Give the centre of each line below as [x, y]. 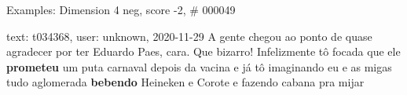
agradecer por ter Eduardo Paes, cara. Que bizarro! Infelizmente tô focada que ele [203, 51]
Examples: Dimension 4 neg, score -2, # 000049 [121, 9]
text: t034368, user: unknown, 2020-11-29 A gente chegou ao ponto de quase [189, 36]
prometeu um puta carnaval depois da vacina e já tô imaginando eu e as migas [199, 66]
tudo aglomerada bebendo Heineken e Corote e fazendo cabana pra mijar [185, 82]
